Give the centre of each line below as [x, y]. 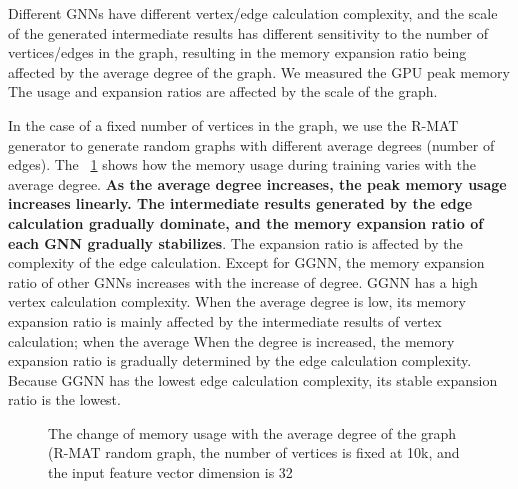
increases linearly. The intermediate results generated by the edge [240, 203]
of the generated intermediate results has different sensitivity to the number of [248, 32]
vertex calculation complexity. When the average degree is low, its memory [237, 301]
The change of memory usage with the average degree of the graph [252, 432]
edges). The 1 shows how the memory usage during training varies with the [242, 164]
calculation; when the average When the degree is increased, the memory [231, 340]
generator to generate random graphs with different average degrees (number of [251, 144]
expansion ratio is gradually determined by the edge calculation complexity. [240, 360]
